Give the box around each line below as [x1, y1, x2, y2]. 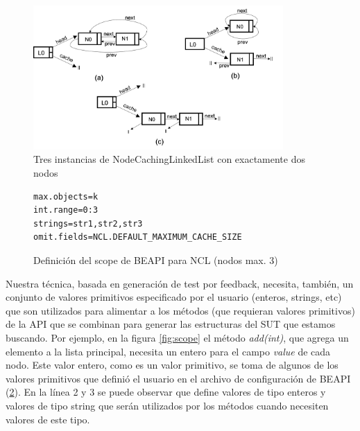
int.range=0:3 [33, 205, 98, 215]
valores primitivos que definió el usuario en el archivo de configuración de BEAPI [6, 371, 351, 385]
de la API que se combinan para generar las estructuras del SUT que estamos [6, 317, 336, 331]
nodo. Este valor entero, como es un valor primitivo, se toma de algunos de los [6, 358, 338, 372]
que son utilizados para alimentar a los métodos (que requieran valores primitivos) [6, 303, 355, 317]
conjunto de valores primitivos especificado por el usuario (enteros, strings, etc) [6, 290, 342, 304]
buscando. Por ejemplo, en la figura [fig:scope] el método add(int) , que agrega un [6, 330, 349, 344]
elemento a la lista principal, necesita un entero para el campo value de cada [6, 344, 331, 358]
